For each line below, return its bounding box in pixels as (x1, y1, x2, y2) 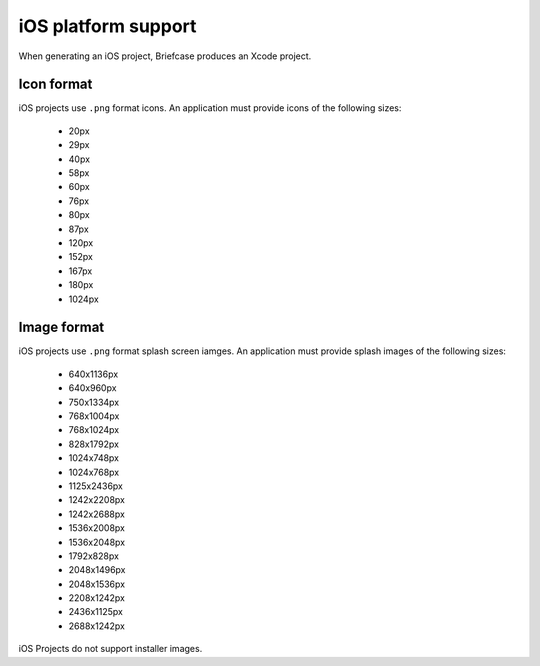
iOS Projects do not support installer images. (18, 643, 203, 655)
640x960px (68, 382, 117, 394)
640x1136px (68, 368, 119, 380)
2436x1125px (68, 606, 124, 618)
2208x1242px (68, 592, 125, 604)
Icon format (18, 76, 93, 93)
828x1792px (68, 438, 120, 450)
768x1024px (68, 424, 120, 436)
